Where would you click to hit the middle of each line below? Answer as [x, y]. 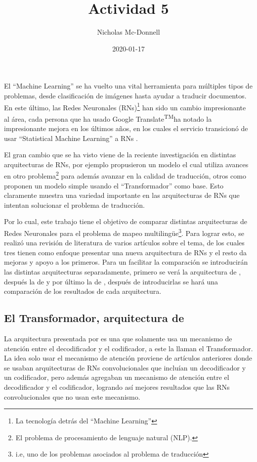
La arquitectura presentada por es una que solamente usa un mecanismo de [118, 339]
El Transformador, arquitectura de [94, 318]
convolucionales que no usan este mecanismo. [72, 396]
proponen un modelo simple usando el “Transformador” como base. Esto [114, 185]
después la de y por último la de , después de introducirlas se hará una [111, 281]
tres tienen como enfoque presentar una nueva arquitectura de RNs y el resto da [126, 252]
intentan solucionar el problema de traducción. [74, 205]
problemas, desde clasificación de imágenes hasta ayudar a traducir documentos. [125, 95]
